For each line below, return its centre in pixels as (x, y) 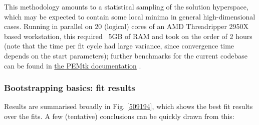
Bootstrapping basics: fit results (70, 88)
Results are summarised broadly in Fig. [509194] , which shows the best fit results (128, 106)
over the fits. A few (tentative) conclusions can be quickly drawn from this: (119, 116)
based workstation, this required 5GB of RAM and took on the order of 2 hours (128, 36)
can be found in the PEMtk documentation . (73, 65)
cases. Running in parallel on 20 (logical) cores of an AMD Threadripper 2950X (126, 26)
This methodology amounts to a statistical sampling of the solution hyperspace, (126, 6)
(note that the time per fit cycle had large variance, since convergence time (119, 46)
